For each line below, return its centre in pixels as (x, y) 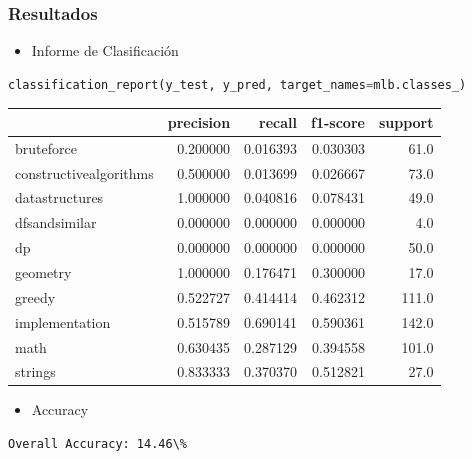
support (406, 121)
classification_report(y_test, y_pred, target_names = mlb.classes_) (237, 84)
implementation (63, 321)
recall (278, 121)
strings (35, 371)
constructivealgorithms (84, 172)
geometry (43, 271)
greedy (35, 296)
